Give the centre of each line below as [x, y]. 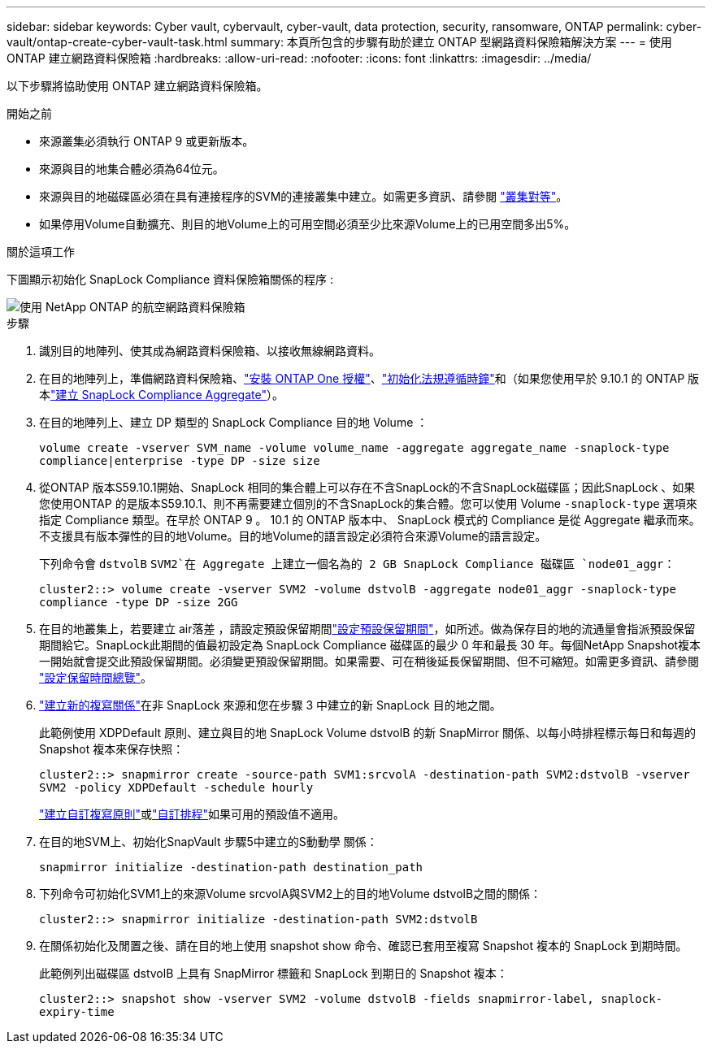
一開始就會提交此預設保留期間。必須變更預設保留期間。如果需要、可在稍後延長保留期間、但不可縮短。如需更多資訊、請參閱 [369, 661]
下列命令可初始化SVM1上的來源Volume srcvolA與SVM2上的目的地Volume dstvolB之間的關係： [291, 894]
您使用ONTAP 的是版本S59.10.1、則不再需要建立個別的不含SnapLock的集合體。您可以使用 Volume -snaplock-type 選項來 [368, 503]
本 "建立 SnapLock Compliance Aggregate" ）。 [161, 395]
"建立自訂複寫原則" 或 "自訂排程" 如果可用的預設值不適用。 [192, 814]
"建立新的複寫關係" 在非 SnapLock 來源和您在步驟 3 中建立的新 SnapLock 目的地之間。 [270, 705]
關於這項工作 [41, 252]
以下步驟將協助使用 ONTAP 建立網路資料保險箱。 [137, 86]
